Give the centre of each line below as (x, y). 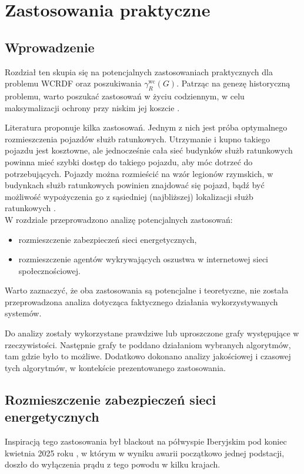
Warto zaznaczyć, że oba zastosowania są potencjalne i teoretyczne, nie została (147, 290)
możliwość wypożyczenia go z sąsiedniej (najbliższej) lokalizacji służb (129, 196)
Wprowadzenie (50, 47)
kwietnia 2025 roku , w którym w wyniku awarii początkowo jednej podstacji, (145, 453)
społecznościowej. (49, 270)
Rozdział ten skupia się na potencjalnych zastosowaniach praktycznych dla (139, 71)
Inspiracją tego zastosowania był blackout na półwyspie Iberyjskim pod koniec (146, 441)
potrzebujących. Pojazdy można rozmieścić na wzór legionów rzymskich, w (139, 173)
